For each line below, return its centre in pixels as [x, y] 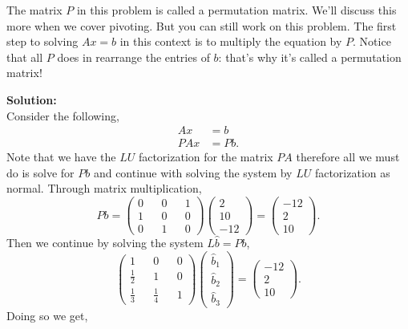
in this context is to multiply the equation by [231, 41]
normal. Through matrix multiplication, [104, 188]
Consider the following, [63, 115]
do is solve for [40, 172]
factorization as [352, 172]
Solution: [32, 99]
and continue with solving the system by [193, 172]
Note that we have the [61, 157]
